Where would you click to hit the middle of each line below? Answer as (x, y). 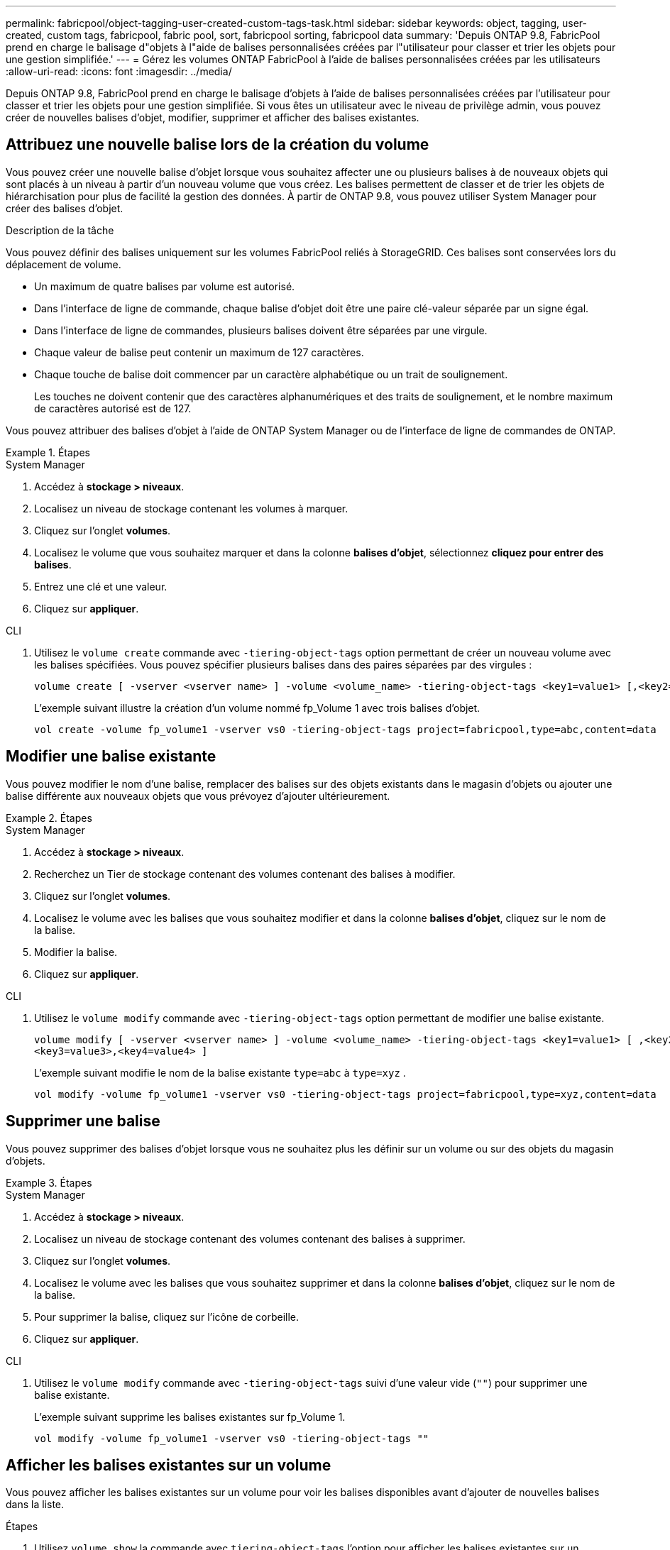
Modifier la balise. (76, 952)
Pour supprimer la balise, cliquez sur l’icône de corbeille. (167, 1317)
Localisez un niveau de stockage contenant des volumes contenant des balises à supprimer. (250, 1238)
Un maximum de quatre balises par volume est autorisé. (165, 286)
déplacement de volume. (64, 264)
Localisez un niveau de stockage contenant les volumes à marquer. (191, 508)
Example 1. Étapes (48, 452)
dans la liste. (35, 1505)
